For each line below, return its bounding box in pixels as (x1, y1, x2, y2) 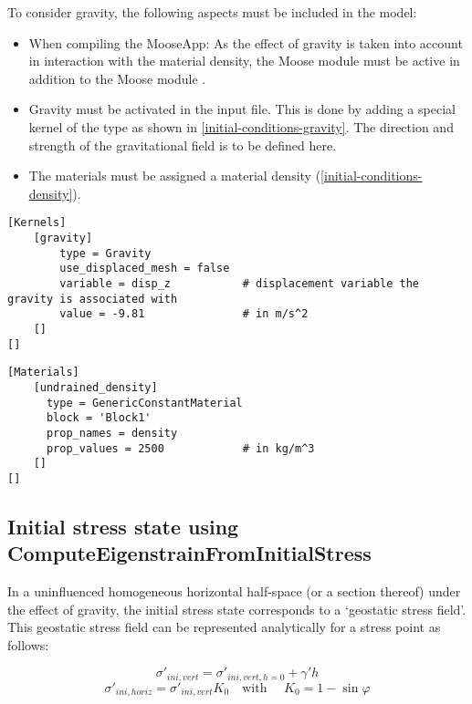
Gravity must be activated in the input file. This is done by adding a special (28, 99, 456, 119)
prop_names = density (46, 426, 178, 440)
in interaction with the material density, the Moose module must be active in (28, 51, 460, 70)
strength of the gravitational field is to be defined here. (28, 135, 337, 154)
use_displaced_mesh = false (59, 262, 230, 275)
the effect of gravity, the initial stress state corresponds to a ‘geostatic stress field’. (7, 599, 467, 618)
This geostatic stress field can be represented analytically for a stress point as (7, 617, 441, 637)
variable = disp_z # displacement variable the (59, 276, 420, 290)
